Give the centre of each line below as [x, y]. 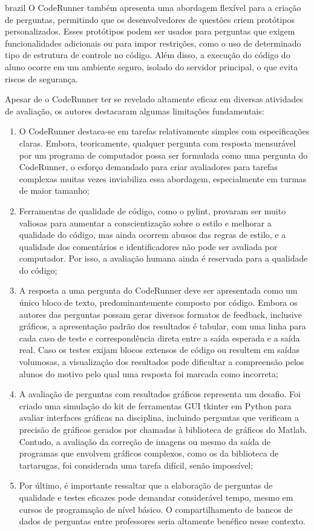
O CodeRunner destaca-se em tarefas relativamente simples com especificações [164, 131]
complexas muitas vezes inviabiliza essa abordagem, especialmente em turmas [163, 178]
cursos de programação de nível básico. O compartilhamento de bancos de [156, 509]
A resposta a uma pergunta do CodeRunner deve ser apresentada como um [158, 290]
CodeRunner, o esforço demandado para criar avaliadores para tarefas [148, 167]
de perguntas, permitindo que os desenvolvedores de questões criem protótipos [150, 19]
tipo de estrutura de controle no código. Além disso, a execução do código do [148, 55]
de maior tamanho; [54, 190]
